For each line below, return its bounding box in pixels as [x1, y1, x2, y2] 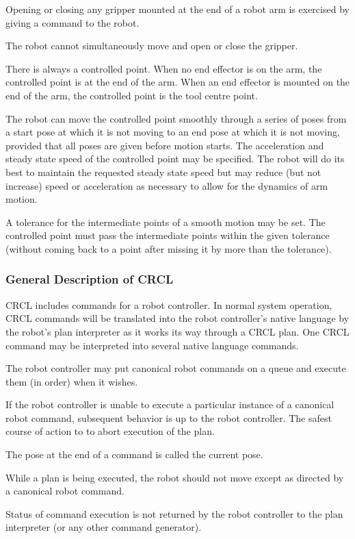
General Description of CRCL [5, 271, 174, 288]
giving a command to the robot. [5, 15, 140, 29]
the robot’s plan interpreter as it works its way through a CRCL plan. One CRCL [5, 324, 350, 338]
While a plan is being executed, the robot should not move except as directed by [5, 470, 344, 484]
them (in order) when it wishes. [5, 374, 138, 388]
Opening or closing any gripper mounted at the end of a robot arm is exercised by [5, 2, 350, 16]
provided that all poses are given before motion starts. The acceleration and [5, 138, 324, 152]
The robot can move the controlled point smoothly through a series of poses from [5, 111, 347, 125]
